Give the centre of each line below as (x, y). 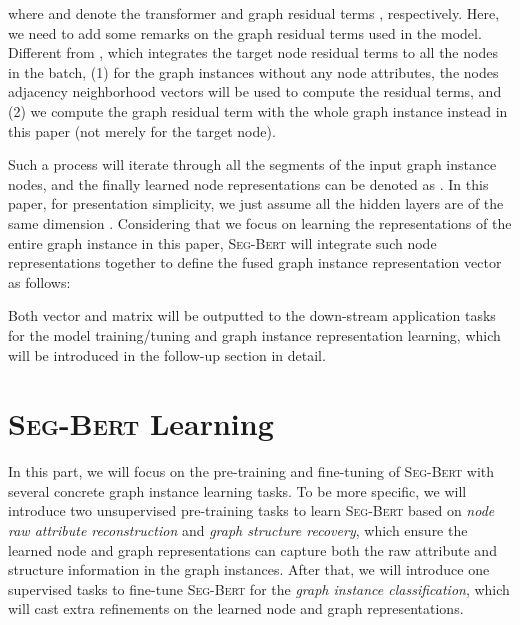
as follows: (39, 281)
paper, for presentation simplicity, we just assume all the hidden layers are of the (256, 203)
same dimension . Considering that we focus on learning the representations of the (260, 222)
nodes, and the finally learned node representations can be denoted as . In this (248, 183)
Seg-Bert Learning (141, 423)
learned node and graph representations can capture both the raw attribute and (252, 549)
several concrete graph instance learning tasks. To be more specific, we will (237, 490)
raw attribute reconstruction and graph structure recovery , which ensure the (238, 530)
